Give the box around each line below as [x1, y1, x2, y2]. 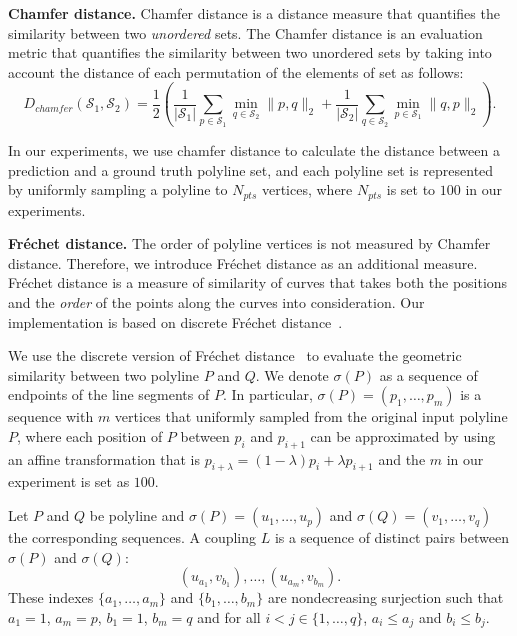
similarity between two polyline [8, 364, 200, 385]
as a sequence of [379, 364, 478, 385]
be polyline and [89, 505, 185, 526]
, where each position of [17, 425, 163, 446]
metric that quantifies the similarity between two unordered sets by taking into [8, 42, 492, 63]
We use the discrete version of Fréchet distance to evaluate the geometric [8, 345, 462, 366]
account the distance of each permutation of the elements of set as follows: [8, 61, 464, 82]
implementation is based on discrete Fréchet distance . [8, 311, 343, 332]
